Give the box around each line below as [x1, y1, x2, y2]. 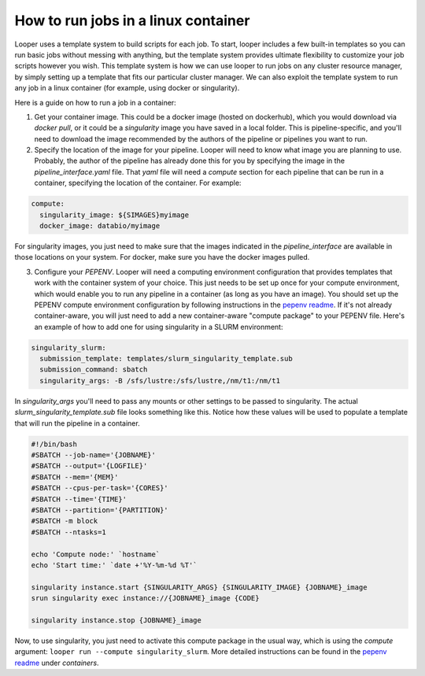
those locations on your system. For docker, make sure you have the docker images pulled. [14, 253, 310, 262]
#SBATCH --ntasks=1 [31, 527, 106, 537]
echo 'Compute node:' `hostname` [31, 549, 161, 559]
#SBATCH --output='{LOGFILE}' [31, 461, 148, 471]
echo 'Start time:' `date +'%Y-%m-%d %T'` [31, 560, 198, 570]
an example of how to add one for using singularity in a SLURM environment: [34, 322, 283, 331]
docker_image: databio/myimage [39, 221, 161, 230]
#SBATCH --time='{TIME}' [31, 494, 128, 504]
